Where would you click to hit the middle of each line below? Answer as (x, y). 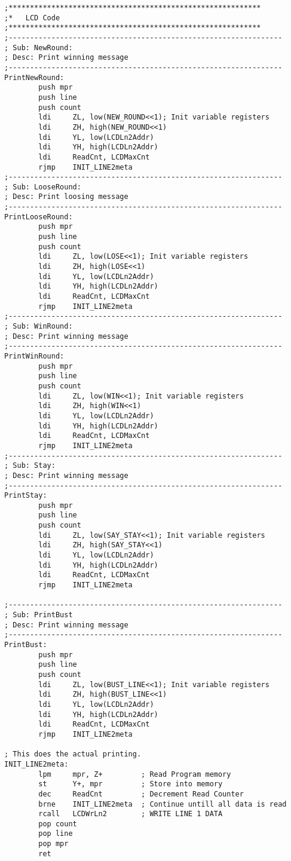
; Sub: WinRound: (39, 326)
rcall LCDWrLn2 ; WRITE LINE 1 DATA (131, 814)
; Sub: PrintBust (39, 615)
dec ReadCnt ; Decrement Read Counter (141, 794)
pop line (56, 834)
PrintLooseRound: (39, 217)
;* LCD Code (32, 18)
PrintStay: (26, 496)
